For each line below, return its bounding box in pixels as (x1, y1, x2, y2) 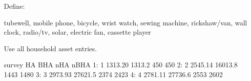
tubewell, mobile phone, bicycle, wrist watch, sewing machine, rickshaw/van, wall (4, 17, 247, 27)
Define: (4, 1, 25, 11)
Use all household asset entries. (4, 43, 97, 53)
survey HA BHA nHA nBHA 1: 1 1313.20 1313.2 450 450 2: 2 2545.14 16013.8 (4, 60, 238, 70)
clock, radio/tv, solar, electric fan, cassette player (4, 27, 151, 37)
